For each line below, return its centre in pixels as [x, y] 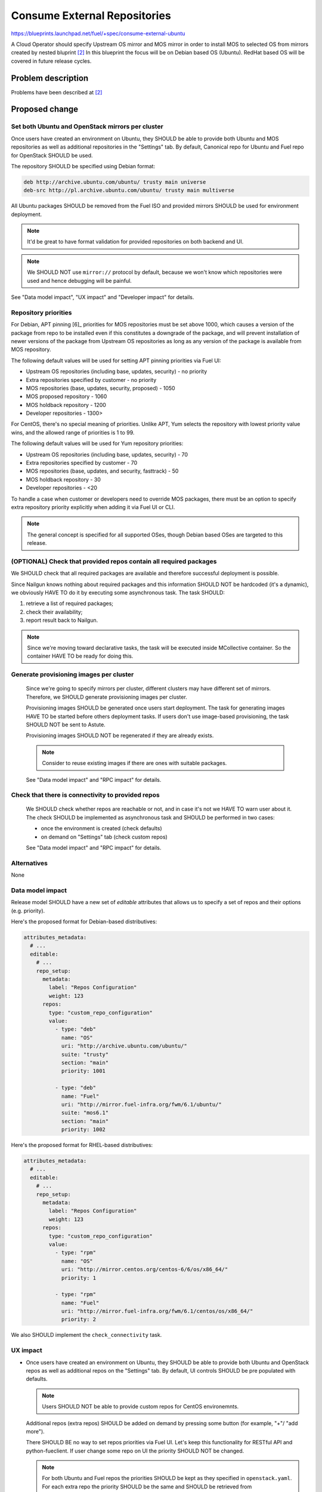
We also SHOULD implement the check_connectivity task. [86, 1335]
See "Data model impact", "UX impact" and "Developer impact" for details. [103, 297]
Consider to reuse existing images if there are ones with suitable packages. [134, 763]
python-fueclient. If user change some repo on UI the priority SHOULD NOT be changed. [135, 1451]
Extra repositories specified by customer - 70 [81, 463]
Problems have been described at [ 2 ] [57, 92]
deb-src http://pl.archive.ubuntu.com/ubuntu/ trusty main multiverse [129, 190]
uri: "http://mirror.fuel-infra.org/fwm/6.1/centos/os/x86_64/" [157, 1311]
